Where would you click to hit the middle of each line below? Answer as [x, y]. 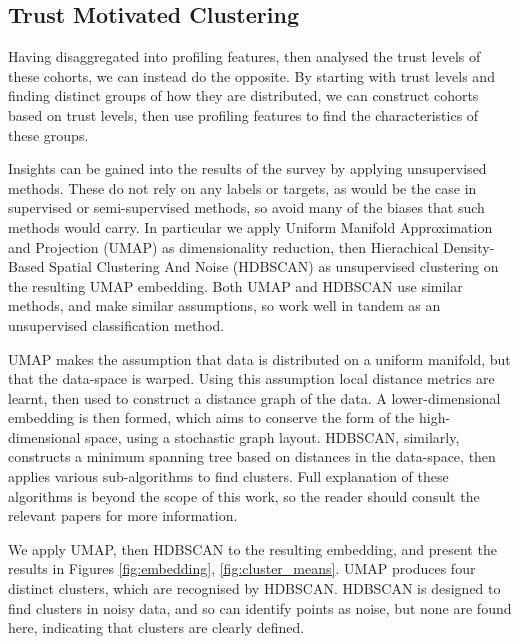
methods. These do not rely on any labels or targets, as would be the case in [242, 187]
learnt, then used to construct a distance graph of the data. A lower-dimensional [254, 397]
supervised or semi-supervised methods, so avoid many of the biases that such [246, 207]
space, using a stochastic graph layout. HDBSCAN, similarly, [272, 436]
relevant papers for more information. [123, 515]
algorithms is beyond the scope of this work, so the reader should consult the [244, 495]
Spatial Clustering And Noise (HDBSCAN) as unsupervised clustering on [274, 266]
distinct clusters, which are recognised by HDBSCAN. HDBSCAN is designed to [254, 588]
